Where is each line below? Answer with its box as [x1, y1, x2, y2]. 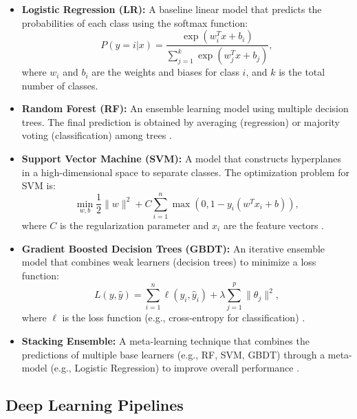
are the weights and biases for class [91, 65, 239, 79]
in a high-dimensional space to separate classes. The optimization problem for [21, 164, 349, 179]
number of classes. [21, 78, 98, 92]
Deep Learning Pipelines [6, 394, 184, 416]
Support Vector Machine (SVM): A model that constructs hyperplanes [21, 151, 341, 166]
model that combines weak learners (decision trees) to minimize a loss [21, 255, 316, 269]
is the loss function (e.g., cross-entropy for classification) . [62, 310, 305, 325]
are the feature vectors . [223, 217, 324, 232]
